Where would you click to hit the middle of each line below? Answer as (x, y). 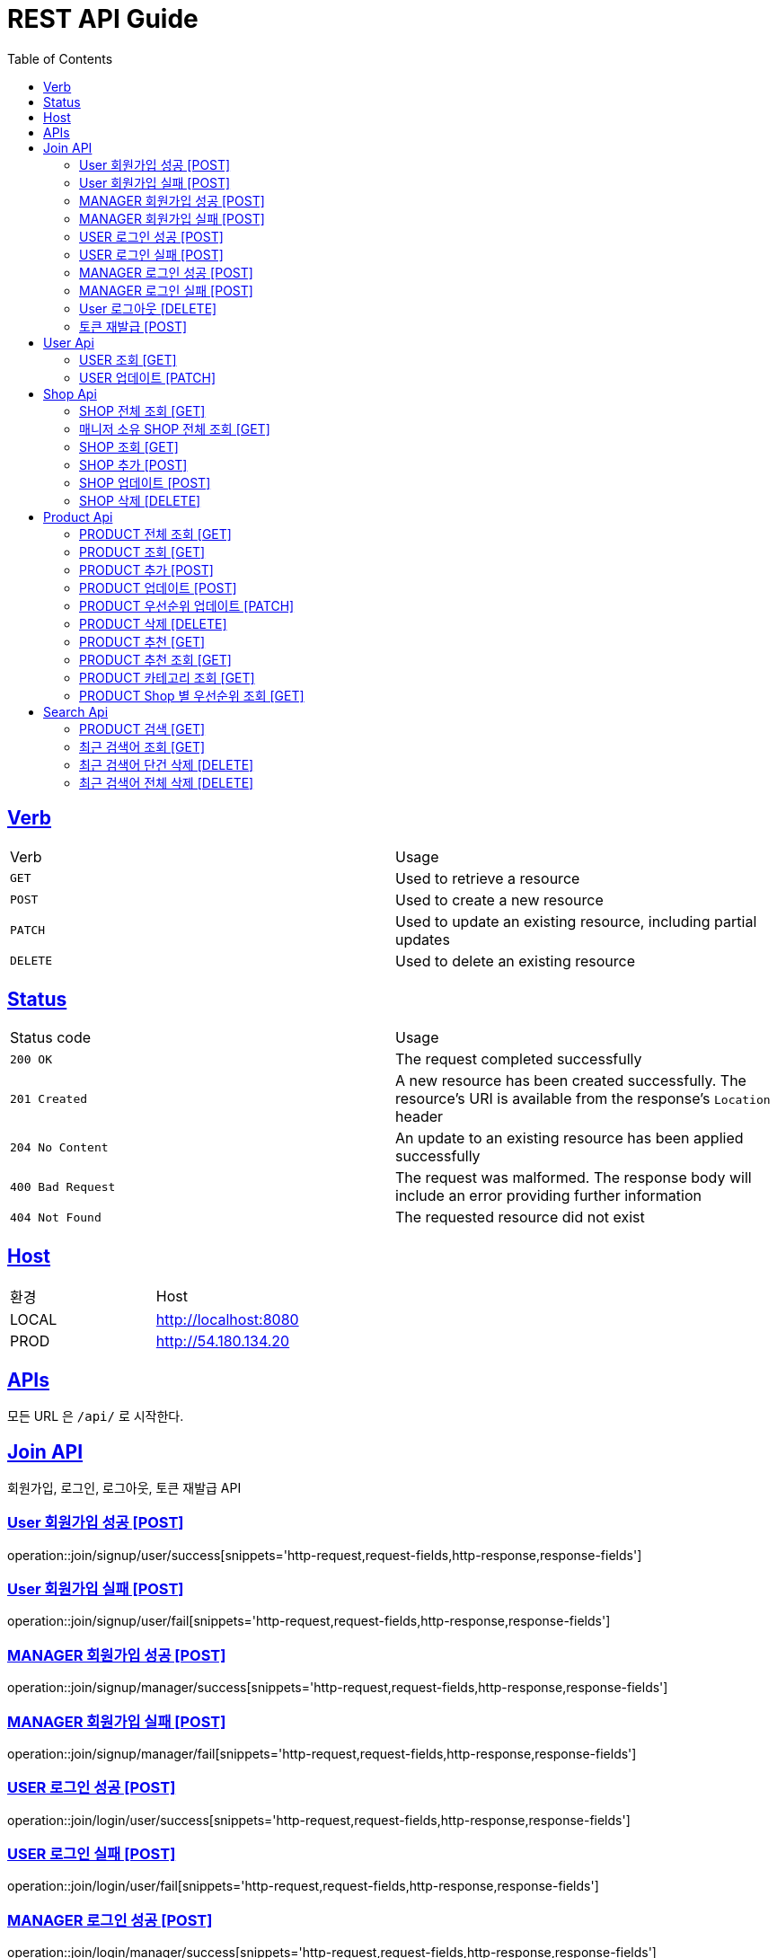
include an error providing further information (548, 1196)
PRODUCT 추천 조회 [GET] (155, 659)
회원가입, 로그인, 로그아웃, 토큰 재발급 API (124, 1487)
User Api (69, 342)
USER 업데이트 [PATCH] (148, 377)
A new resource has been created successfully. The (571, 1081)
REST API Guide (103, 19)
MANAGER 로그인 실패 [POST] (166, 290)
